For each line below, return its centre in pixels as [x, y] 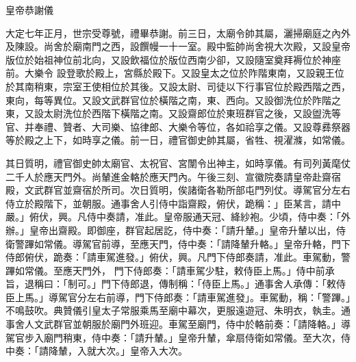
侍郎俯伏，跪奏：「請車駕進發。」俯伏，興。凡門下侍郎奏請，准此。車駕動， [173, 257]
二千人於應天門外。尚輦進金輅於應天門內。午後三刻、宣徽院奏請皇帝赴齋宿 [173, 176]
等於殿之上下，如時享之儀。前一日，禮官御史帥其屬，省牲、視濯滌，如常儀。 [178, 140]
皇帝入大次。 [158, 351]
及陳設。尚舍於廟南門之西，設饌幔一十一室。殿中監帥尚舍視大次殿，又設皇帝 [178, 46]
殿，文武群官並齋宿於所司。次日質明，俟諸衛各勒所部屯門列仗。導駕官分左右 [178, 190]
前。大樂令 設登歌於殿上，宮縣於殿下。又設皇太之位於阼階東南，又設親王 [170, 73]
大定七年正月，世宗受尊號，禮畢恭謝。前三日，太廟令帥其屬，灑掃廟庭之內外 [178, 33]
